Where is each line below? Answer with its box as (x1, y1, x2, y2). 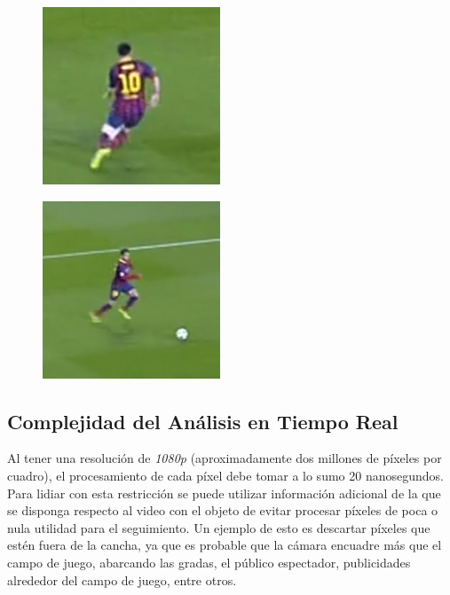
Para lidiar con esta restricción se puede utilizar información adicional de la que (7, 483, 441, 502)
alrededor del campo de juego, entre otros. (7, 570, 237, 589)
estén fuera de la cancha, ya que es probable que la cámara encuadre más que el (7, 536, 442, 554)
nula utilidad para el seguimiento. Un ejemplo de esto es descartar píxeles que (7, 518, 430, 536)
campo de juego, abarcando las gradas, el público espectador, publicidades (7, 552, 411, 571)
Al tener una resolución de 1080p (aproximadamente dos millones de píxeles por (7, 449, 442, 467)
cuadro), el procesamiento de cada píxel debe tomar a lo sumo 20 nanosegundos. (7, 466, 444, 484)
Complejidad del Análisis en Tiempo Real (7, 407, 399, 435)
